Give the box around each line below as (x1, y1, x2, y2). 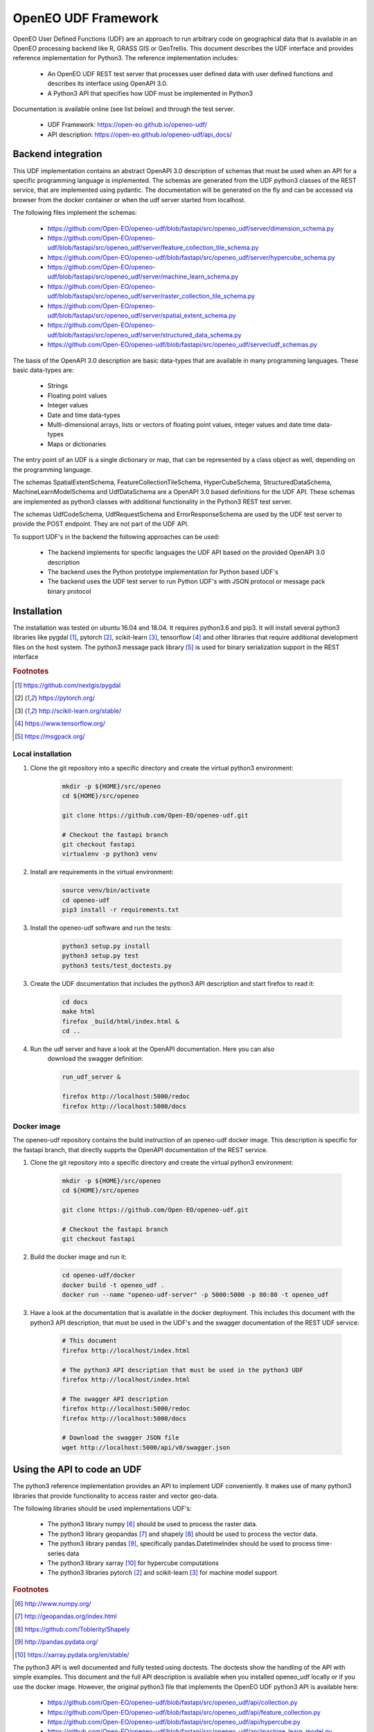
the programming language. (12, 465, 93, 474)
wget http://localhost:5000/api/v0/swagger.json (62, 1443, 231, 1451)
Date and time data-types (47, 411, 121, 419)
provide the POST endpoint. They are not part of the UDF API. (12, 520, 189, 528)
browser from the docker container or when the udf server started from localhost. (12, 195, 246, 204)
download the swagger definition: (47, 1054, 143, 1063)
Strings (47, 382, 69, 390)
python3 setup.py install (62, 942, 150, 951)
